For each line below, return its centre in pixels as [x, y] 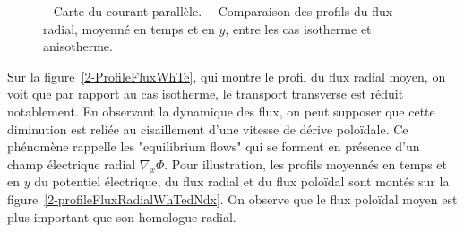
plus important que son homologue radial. [122, 216]
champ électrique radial [72, 163]
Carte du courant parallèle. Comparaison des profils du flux [223, 11]
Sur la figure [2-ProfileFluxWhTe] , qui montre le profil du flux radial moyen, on [227, 76]
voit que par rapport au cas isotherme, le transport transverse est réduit [206, 94]
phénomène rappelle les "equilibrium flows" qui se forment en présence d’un [214, 146]
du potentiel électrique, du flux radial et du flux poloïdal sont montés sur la [242, 181]
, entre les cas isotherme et [298, 28]
